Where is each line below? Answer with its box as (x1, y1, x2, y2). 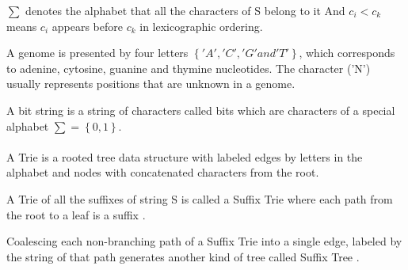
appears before (51, 17, 123, 34)
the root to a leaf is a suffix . (6, 206, 146, 222)
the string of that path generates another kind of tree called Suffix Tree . (6, 248, 360, 264)
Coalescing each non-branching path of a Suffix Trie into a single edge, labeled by (6, 233, 402, 249)
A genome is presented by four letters (6, 44, 189, 61)
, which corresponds (299, 44, 395, 61)
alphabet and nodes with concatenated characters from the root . (6, 164, 319, 181)
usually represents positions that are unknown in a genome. (6, 75, 296, 92)
